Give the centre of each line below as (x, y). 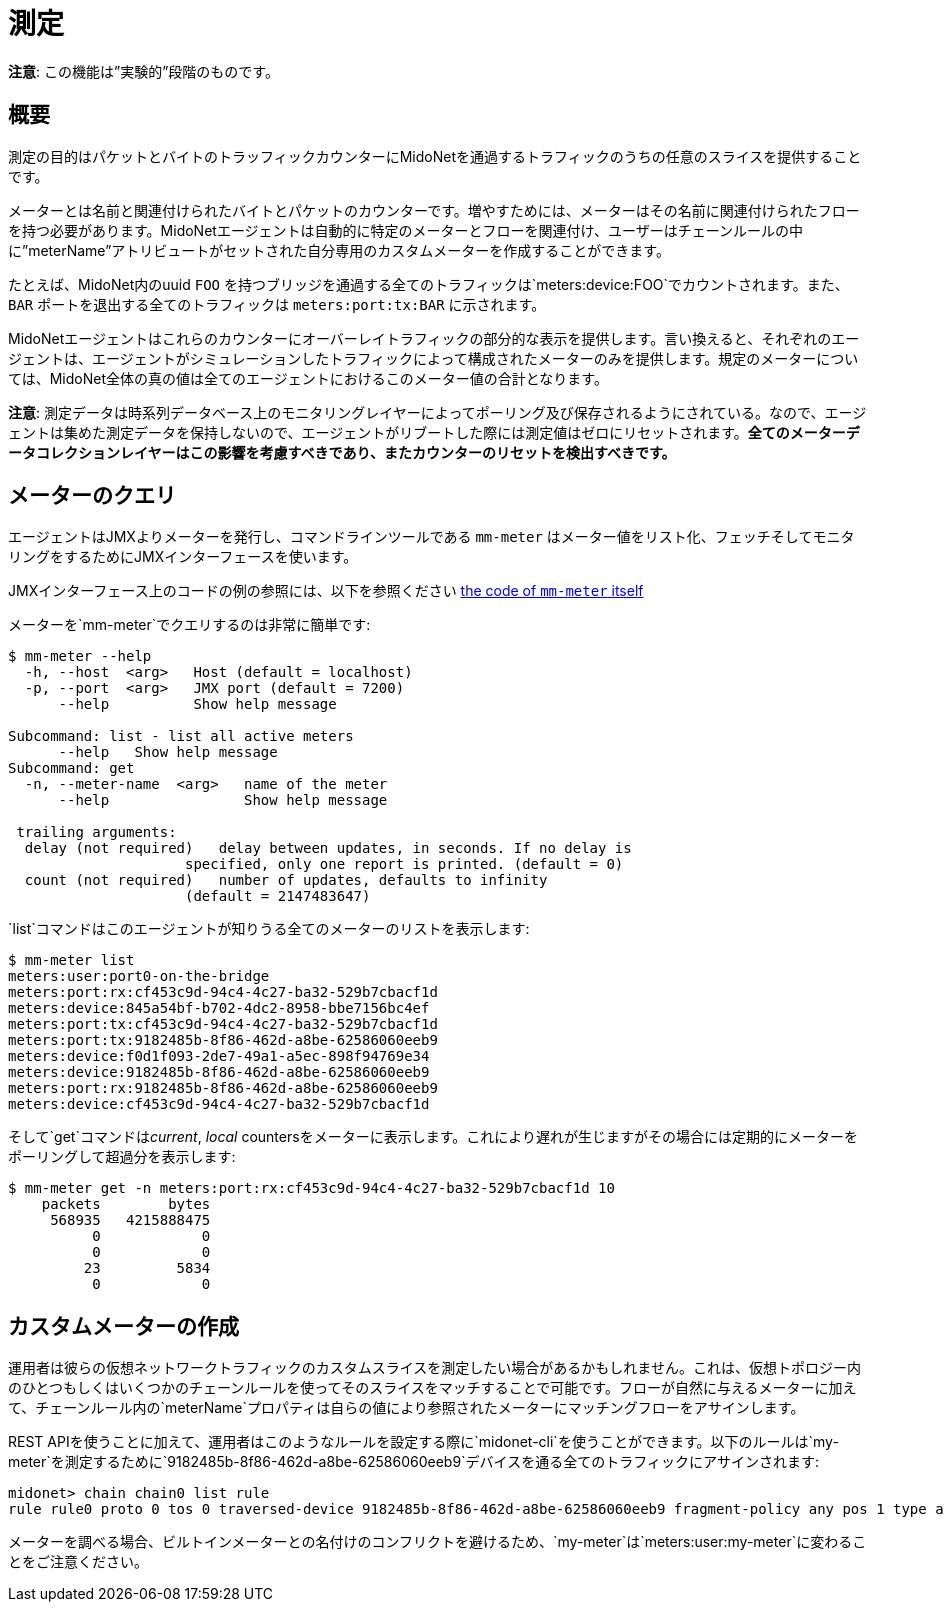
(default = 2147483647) (278, 896)
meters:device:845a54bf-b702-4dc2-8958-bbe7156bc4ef (219, 1008)
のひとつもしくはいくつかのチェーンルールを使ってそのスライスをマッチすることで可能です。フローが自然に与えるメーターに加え (432, 1388)
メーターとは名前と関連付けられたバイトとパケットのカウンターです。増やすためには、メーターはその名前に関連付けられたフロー (434, 210)
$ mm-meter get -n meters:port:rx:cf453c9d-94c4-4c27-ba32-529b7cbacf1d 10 (311, 1188)
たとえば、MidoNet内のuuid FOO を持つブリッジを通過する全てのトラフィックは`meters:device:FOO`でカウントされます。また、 (428, 284)
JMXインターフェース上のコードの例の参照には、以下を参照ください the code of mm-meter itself (326, 591)
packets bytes (126, 1204)
